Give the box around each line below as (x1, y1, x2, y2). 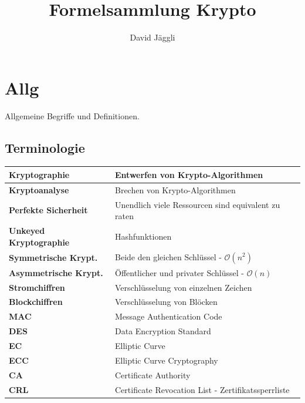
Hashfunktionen (115, 230, 172, 242)
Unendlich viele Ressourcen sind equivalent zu (115, 198, 280, 210)
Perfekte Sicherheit (9, 204, 88, 216)
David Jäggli (130, 31, 175, 43)
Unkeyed (9, 224, 45, 237)
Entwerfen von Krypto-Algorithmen (115, 168, 263, 180)
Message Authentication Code (115, 310, 222, 323)
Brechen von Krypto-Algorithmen (115, 183, 236, 196)
